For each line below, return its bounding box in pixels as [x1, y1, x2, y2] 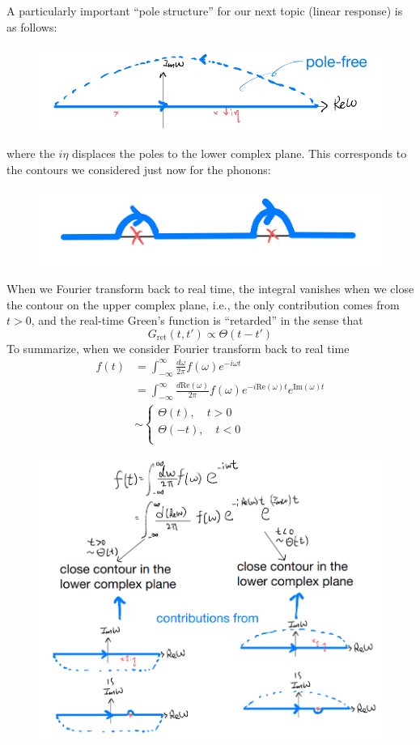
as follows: [6, 18, 57, 35]
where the [6, 145, 55, 162]
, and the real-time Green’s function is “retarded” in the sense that [31, 312, 363, 329]
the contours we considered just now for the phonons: [6, 160, 271, 177]
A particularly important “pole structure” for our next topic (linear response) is [6, 2, 403, 19]
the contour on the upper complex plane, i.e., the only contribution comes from [6, 296, 400, 313]
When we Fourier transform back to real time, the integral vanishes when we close [6, 279, 414, 296]
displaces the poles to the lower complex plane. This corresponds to [72, 145, 407, 162]
